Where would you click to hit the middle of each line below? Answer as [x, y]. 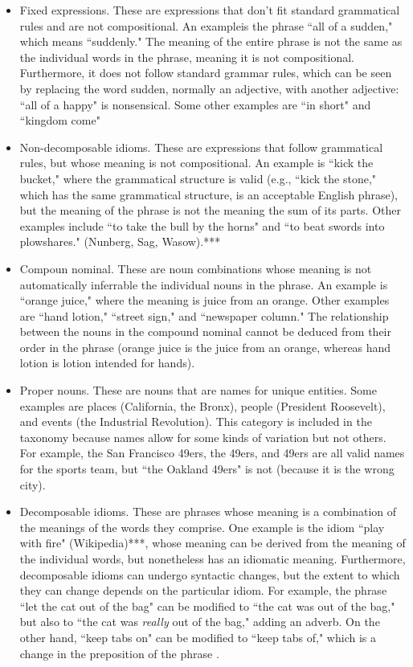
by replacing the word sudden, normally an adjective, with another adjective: [209, 88]
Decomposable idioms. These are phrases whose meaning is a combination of [208, 512]
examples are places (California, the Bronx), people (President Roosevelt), [202, 405]
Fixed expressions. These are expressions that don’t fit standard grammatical [210, 10]
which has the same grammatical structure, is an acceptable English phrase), [209, 194]
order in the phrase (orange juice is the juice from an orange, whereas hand [205, 347]
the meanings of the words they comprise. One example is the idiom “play [202, 527]
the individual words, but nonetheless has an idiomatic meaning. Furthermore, [213, 559]
